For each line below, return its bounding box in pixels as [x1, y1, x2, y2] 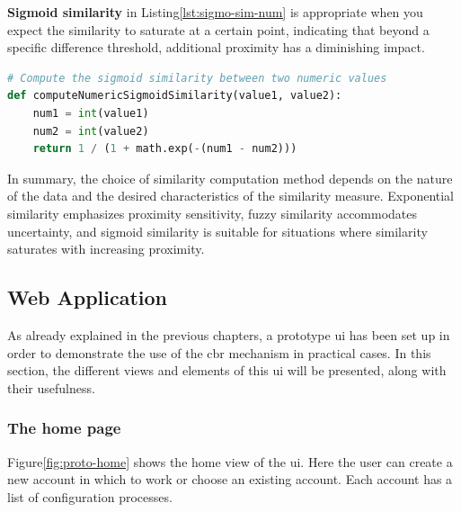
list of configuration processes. [7, 487, 173, 506]
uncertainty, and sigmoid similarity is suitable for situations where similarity [7, 221, 428, 240]
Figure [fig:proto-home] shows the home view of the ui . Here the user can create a [7, 452, 453, 471]
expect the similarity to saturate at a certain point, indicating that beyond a [7, 20, 430, 39]
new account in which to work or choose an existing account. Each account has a [7, 470, 453, 489]
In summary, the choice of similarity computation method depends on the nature [7, 168, 453, 187]
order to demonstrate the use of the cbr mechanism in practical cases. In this [7, 343, 431, 362]
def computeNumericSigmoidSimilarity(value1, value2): [7, 89, 342, 103]
